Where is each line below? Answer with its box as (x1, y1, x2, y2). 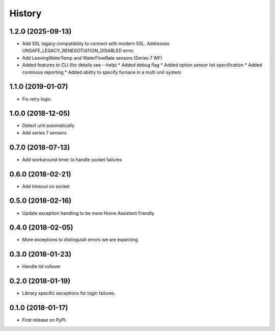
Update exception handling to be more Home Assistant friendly (22, 210, 155, 216)
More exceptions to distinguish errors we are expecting (22, 237, 139, 243)
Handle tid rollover (22, 263, 61, 270)
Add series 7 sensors (22, 130, 67, 136)
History (9, 8, 42, 19)
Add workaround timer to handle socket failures (22, 156, 122, 163)
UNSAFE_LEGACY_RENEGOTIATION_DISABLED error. (22, 47, 135, 54)
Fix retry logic (22, 96, 51, 102)
